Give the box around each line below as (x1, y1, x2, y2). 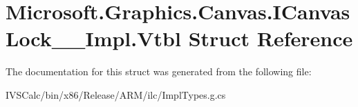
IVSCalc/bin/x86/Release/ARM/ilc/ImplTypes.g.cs (6, 87, 226, 101)
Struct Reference (188, 24, 353, 52)
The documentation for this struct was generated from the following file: (6, 64, 312, 79)
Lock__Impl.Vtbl (6, 24, 181, 52)
